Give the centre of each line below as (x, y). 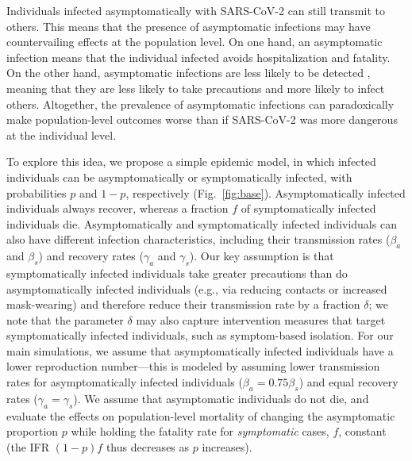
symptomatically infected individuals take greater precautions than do (177, 273)
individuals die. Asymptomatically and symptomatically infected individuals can (202, 223)
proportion (33, 431)
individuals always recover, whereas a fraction (117, 208)
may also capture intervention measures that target (261, 319)
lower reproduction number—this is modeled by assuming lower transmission (193, 366)
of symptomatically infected (308, 208)
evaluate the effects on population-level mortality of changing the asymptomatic (201, 415)
